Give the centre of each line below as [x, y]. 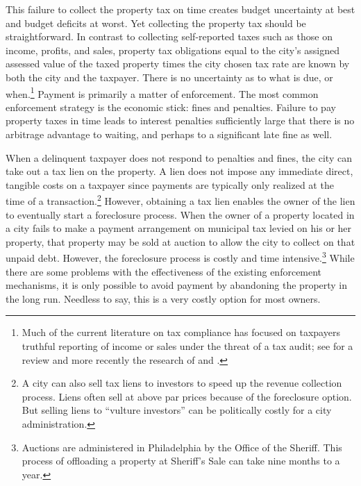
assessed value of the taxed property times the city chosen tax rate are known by [178, 64]
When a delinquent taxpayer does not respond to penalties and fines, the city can [179, 157]
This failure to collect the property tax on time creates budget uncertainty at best [180, 9]
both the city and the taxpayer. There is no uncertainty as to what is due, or [169, 77]
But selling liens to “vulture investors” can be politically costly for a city [177, 410]
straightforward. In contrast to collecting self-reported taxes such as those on [169, 36]
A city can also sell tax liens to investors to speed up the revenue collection [182, 383]
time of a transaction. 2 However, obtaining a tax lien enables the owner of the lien [180, 200]
